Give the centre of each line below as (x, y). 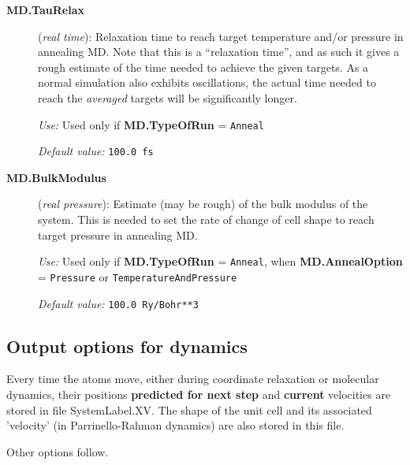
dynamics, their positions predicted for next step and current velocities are (199, 394)
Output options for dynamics (127, 346)
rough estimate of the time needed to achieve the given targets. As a (203, 67)
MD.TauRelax (45, 9)
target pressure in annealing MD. (118, 234)
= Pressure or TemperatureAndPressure (138, 276)
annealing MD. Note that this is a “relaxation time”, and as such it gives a (219, 52)
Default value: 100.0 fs (96, 151)
